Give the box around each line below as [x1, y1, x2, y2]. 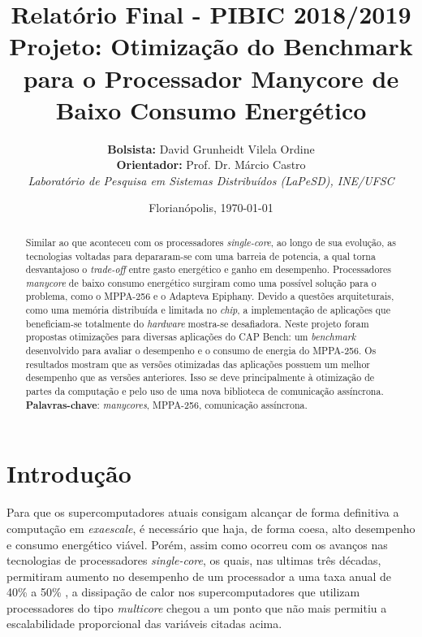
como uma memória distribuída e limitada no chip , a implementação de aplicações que [25, 303, 390, 317]
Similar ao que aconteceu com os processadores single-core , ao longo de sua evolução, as [25, 235, 396, 249]
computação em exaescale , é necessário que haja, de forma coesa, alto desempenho [6, 519, 416, 536]
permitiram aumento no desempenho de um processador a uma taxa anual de [6, 567, 392, 584]
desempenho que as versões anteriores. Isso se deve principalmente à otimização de [25, 370, 375, 384]
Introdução [6, 457, 131, 490]
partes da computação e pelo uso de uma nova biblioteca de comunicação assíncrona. [25, 384, 384, 398]
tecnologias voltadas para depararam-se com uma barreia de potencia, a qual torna [25, 249, 376, 262]
